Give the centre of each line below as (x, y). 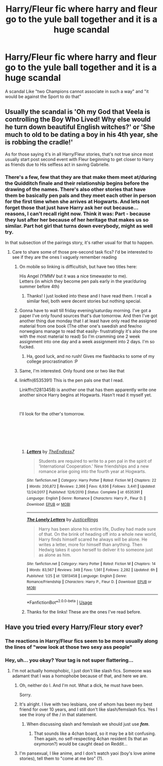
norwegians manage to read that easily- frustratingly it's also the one (88, 331)
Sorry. (25, 695)
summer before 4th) (39, 287)
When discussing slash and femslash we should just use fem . (88, 724)
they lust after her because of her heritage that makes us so (77, 219)
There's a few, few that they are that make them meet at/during (81, 177)
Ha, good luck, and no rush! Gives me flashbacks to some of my (90, 356)
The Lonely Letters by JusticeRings (62, 520)
